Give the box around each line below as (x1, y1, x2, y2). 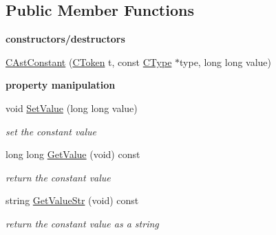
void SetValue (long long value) (6, 100, 138, 115)
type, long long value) (180, 54, 272, 69)
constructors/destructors (6, 32, 125, 46)
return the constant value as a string (6, 216, 159, 230)
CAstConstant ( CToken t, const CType (6, 54, 172, 69)
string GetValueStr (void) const (6, 193, 139, 208)
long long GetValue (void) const (6, 147, 140, 161)
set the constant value (6, 124, 97, 138)
